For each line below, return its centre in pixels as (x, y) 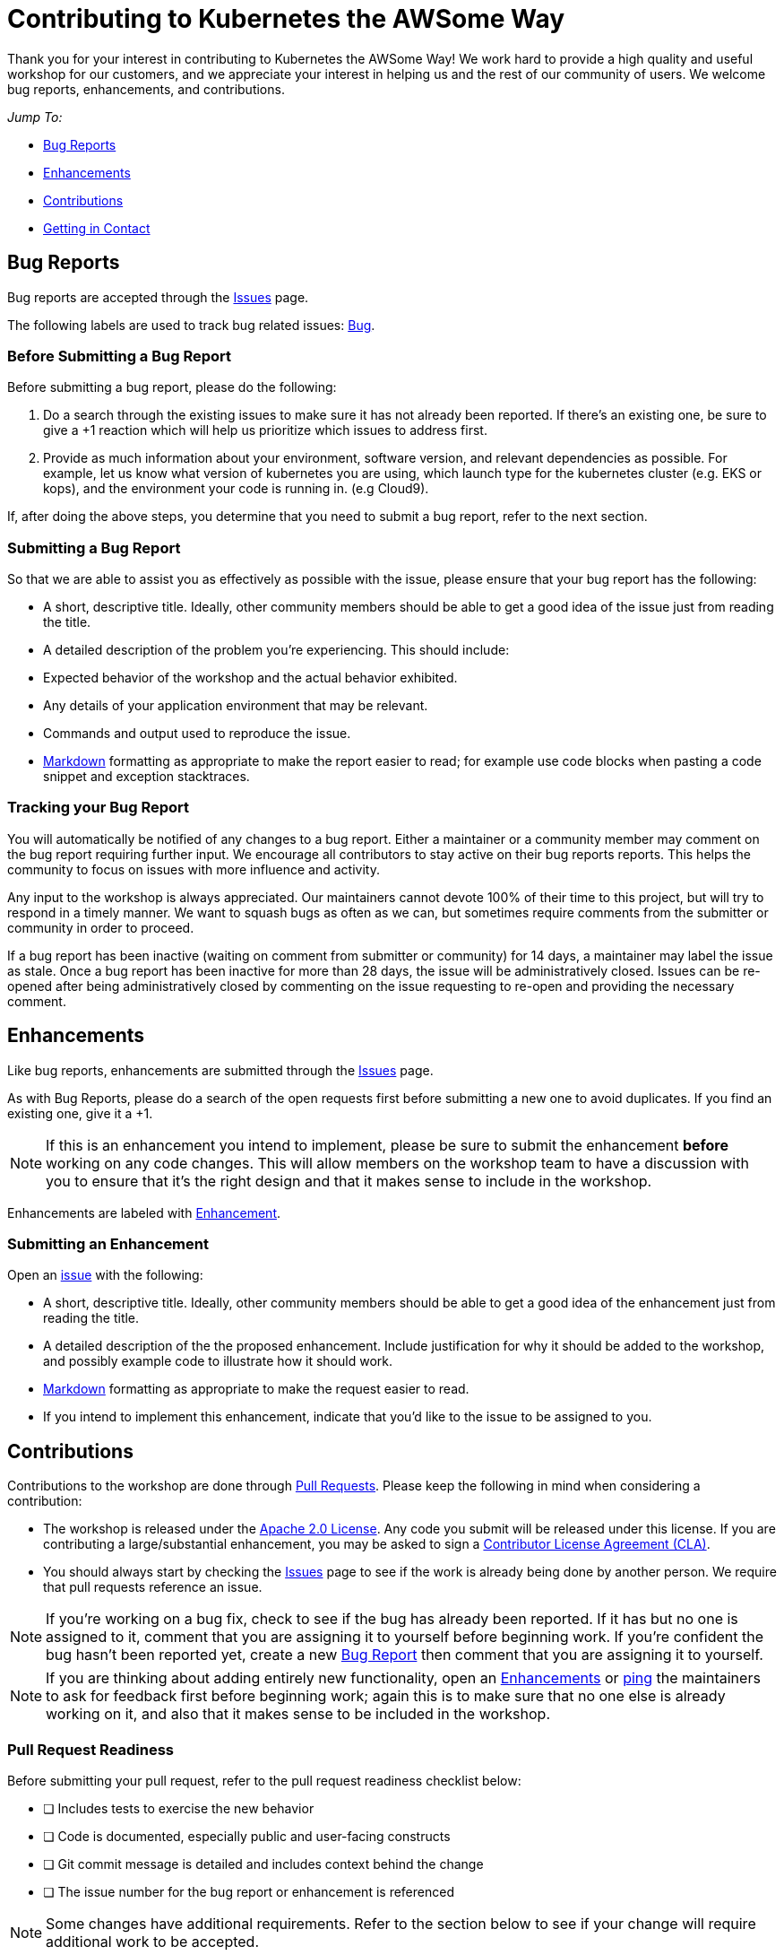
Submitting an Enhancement (108, 1244)
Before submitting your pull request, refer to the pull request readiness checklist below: (264, 1781)
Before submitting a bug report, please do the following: (172, 387)
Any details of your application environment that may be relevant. (236, 706)
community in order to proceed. (101, 927)
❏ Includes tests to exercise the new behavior (179, 1809)
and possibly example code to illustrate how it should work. (218, 1361)
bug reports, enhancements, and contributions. (146, 89)
